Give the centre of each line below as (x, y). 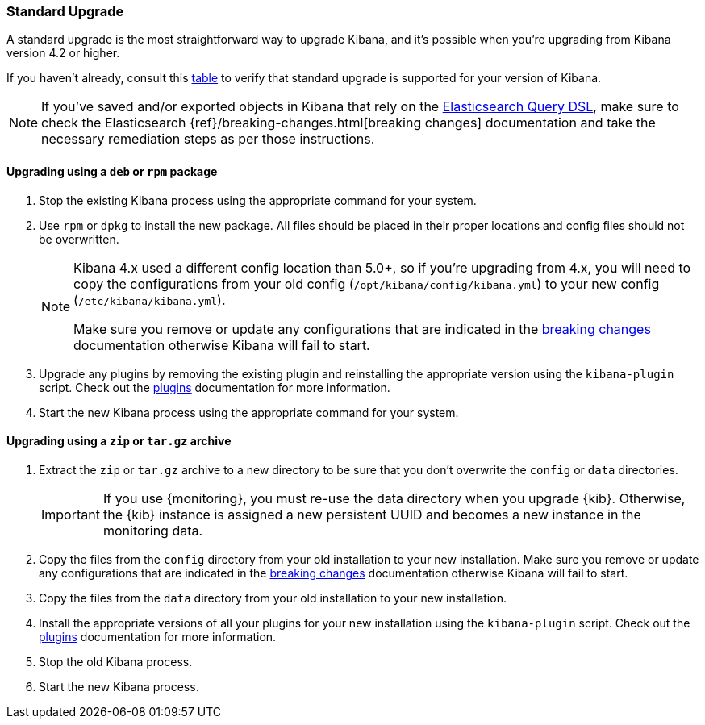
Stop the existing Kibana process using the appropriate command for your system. (258, 200)
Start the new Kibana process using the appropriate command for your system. (249, 412)
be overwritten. (79, 239)
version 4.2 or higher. (63, 53)
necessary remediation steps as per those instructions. (208, 139)
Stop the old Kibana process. (116, 661)
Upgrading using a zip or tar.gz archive (119, 441)
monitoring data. (153, 530)
